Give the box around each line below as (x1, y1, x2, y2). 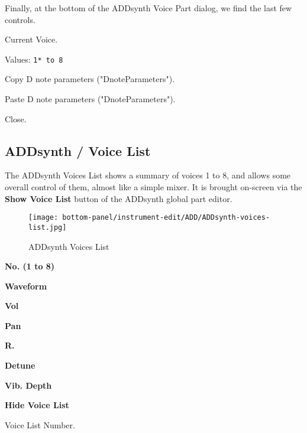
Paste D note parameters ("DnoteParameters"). (5, 93, 176, 105)
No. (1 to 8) (5, 260, 55, 272)
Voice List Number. (5, 418, 75, 431)
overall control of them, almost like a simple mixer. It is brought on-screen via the (5, 181, 302, 193)
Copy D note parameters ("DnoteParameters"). (5, 73, 175, 85)
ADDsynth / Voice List (5, 141, 151, 159)
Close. (5, 112, 27, 125)
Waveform (5, 279, 47, 292)
